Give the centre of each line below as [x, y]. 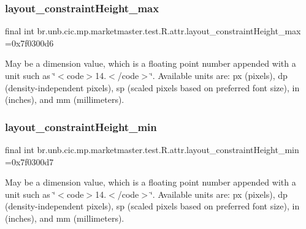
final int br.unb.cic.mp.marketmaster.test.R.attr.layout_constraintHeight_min [152, 149]
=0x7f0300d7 [29, 161]
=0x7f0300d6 [29, 43]
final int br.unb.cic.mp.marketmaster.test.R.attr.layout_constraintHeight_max [153, 31]
